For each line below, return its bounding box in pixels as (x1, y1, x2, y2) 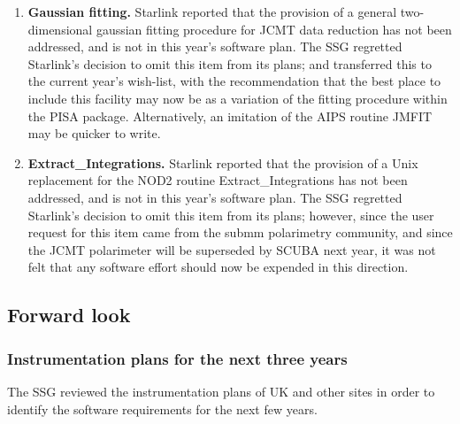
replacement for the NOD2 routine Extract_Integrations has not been (27, 171, 408, 189)
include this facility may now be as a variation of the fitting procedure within (27, 89, 448, 107)
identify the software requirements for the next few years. (7, 399, 318, 418)
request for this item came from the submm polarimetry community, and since (27, 223, 453, 242)
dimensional (27, 19, 93, 38)
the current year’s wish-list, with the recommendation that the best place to (27, 72, 441, 90)
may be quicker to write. (27, 124, 161, 143)
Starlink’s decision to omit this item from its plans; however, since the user (27, 205, 434, 224)
